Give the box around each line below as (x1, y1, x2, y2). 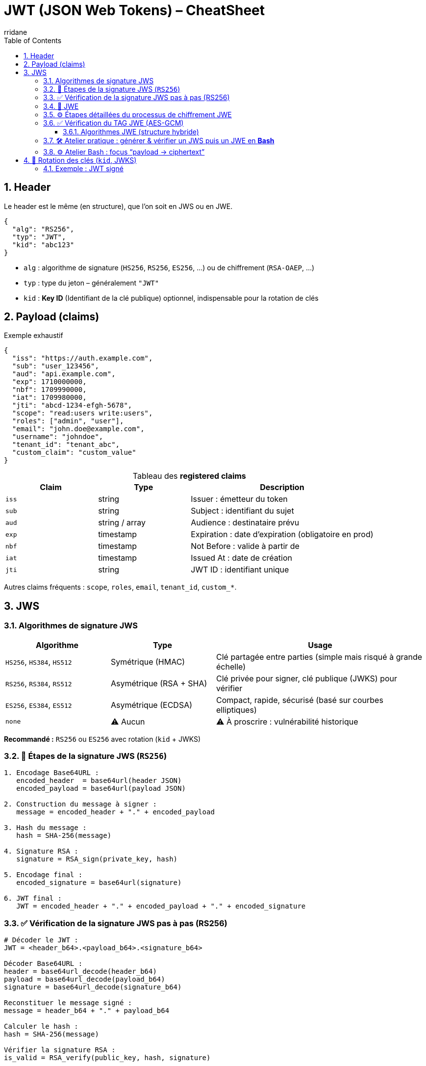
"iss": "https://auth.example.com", (12, 354, 153, 363)
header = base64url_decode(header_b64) (4, 967, 157, 976)
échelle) (216, 661, 246, 672)
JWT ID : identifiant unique (191, 565, 289, 575)
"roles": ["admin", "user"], (12, 417, 124, 425)
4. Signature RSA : (4, 847, 78, 856)
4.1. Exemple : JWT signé (43, 164, 124, 173)
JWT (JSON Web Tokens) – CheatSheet (4, 2, 265, 19)
